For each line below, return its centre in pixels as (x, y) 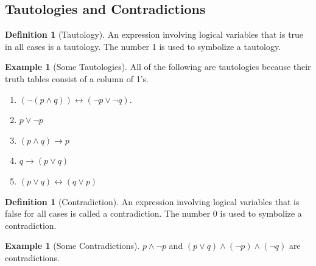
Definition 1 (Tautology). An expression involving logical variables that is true (154, 34)
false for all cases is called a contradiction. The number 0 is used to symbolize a (153, 213)
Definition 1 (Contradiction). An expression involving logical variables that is (152, 201)
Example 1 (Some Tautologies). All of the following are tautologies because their (158, 67)
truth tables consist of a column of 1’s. (77, 78)
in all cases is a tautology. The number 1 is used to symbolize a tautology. (143, 46)
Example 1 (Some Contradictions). (72, 246)
